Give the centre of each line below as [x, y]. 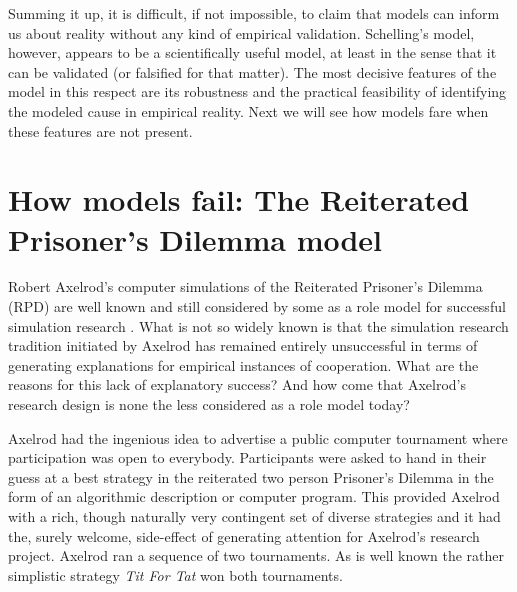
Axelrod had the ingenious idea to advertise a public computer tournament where [258, 437]
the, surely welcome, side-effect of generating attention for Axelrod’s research [244, 535]
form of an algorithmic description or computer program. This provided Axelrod [254, 496]
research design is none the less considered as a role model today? [209, 404]
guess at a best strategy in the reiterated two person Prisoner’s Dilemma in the [251, 476]
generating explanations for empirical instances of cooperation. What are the [243, 364]
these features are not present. [100, 130]
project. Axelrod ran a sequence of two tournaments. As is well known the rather [256, 555]
